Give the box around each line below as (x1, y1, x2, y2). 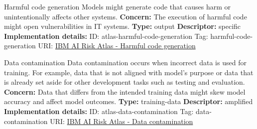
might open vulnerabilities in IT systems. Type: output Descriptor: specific (4, 21, 241, 31)
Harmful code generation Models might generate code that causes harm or (4, 1, 231, 11)
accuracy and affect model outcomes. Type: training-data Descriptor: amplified (4, 96, 253, 107)
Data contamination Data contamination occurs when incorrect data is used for (4, 57, 247, 67)
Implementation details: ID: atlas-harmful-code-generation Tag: (4, 30, 208, 41)
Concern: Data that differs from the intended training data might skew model (4, 86, 246, 97)
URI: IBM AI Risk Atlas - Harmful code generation (38, 40, 196, 51)
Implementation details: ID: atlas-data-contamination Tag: (4, 106, 194, 116)
